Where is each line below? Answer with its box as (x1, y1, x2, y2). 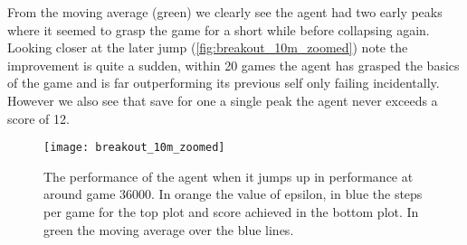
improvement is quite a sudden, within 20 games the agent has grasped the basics (7, 55, 460, 74)
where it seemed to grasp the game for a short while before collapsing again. (7, 20, 430, 39)
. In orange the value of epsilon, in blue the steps (151, 184, 423, 203)
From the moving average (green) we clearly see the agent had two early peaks (7, 3, 443, 21)
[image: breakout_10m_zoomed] (43, 141, 225, 155)
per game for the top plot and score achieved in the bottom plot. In (43, 203, 419, 221)
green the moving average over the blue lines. (43, 220, 294, 239)
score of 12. (7, 108, 70, 127)
